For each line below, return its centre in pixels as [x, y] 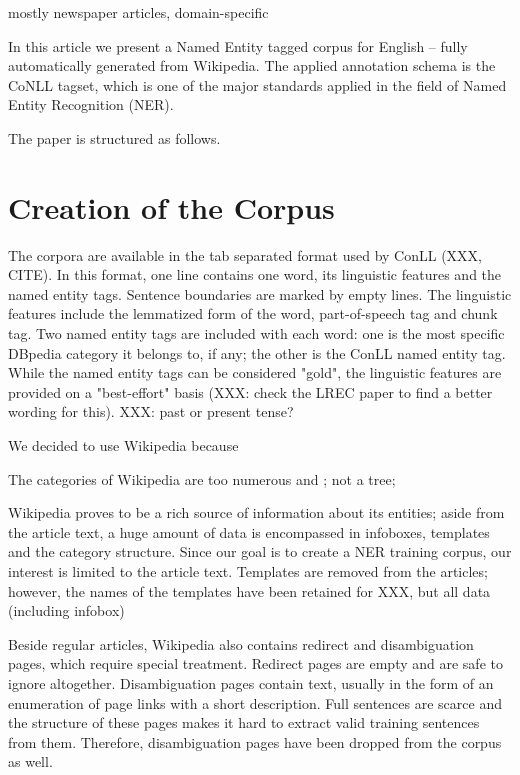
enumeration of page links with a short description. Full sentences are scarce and [255, 702]
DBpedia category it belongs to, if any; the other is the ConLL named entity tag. [257, 352]
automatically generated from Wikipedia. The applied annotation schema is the [252, 65]
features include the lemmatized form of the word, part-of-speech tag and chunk [253, 313]
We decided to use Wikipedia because [123, 445]
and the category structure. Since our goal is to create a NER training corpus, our [260, 551]
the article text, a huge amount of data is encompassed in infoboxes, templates [249, 531]
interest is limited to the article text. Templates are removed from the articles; [248, 571]
